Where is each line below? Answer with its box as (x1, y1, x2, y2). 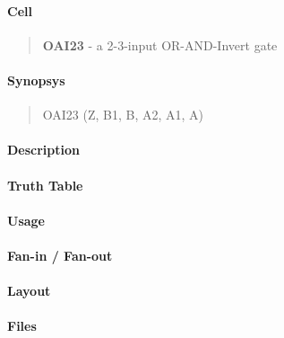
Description (7, 140, 81, 159)
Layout (7, 281, 51, 300)
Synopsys (7, 70, 65, 89)
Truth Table (7, 175, 83, 194)
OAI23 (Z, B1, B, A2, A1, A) (42, 105, 204, 124)
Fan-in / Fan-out (7, 245, 113, 264)
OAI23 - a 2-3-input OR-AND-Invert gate (42, 35, 278, 54)
